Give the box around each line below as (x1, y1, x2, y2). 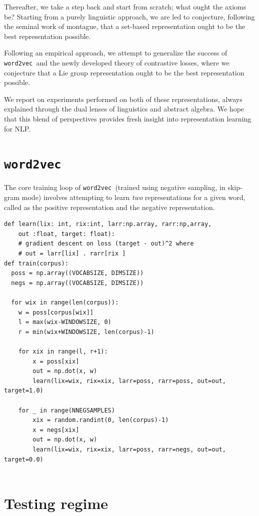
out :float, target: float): (18, 230, 115, 237)
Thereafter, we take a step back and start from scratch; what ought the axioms (4, 1, 246, 11)
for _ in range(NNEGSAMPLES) (18, 406, 115, 414)
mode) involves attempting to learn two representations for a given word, (21, 192, 245, 202)
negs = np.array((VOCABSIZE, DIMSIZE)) (11, 279, 144, 286)
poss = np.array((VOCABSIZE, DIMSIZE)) (11, 269, 144, 277)
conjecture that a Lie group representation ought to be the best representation (4, 67, 244, 77)
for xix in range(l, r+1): (18, 348, 108, 355)
